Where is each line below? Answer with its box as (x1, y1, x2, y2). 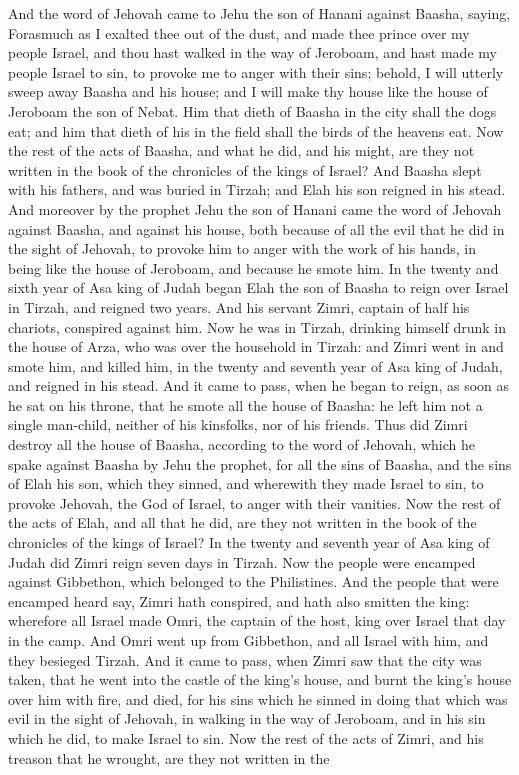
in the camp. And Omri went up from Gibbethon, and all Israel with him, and (8, 630, 489, 650)
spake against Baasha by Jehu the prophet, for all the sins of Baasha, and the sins (8, 453, 512, 474)
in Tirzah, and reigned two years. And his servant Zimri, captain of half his (8, 296, 470, 317)
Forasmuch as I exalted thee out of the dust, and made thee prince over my (8, 22, 470, 43)
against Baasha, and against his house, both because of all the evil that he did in (8, 218, 505, 239)
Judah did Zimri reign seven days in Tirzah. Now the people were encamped (8, 551, 476, 572)
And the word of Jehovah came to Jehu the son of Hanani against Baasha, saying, (8, 3, 511, 23)
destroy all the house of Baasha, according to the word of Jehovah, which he (8, 434, 475, 455)
